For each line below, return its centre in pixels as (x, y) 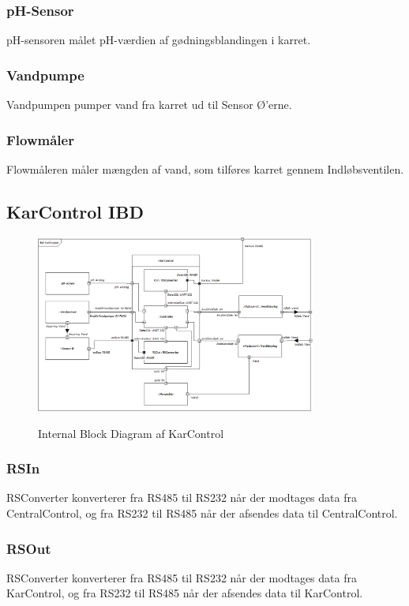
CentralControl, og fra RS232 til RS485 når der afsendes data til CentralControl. (202, 512)
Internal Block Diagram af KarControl (131, 433)
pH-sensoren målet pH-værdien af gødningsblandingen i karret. (159, 40)
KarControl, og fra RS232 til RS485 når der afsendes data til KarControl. (185, 593)
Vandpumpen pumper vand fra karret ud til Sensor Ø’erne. (149, 105)
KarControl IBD (75, 211)
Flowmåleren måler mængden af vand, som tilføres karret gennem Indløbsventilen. (205, 168)
